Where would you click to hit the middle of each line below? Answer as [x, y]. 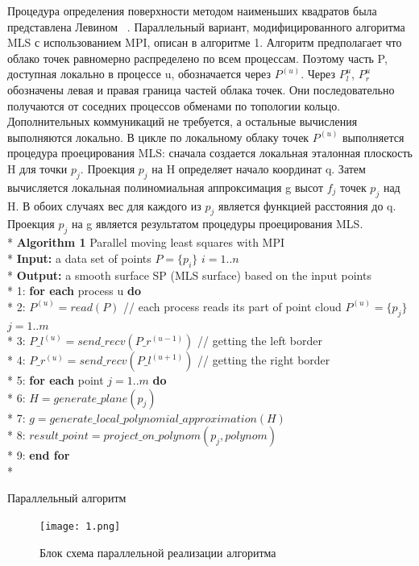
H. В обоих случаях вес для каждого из [104, 205]
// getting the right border [264, 360]
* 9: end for [39, 455]
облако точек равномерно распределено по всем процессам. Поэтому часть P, [197, 58]
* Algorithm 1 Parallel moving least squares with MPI [146, 242]
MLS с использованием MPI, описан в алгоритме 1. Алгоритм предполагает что [205, 42]
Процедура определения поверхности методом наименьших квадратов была [192, 10]
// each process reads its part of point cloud [232, 306]
